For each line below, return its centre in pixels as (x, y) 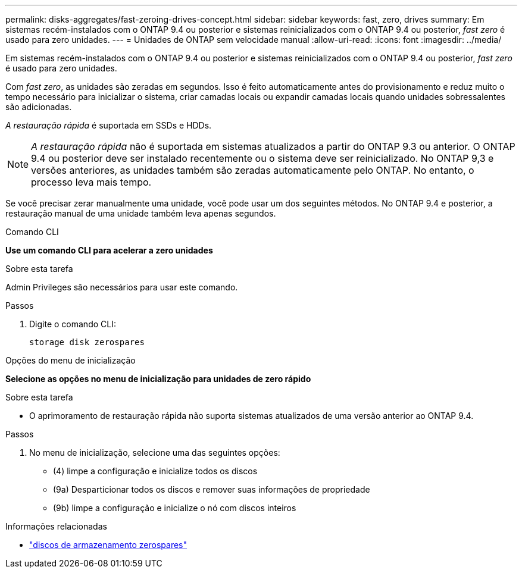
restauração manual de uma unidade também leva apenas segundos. (141, 213)
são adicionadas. (39, 107)
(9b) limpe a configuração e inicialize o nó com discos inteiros (175, 508)
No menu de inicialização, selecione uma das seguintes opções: (155, 453)
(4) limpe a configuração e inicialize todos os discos (155, 471)
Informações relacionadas (56, 526)
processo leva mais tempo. (91, 182)
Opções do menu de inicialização (71, 360)
